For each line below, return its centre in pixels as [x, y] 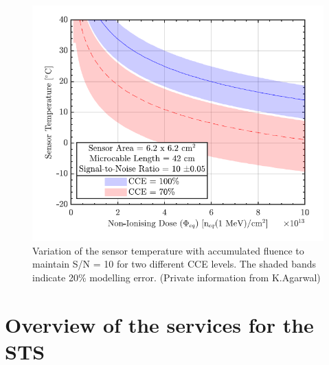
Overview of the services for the [159, 324]
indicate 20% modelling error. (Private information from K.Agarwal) [177, 277]
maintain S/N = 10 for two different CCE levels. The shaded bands [174, 264]
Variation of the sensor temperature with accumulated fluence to [168, 250]
